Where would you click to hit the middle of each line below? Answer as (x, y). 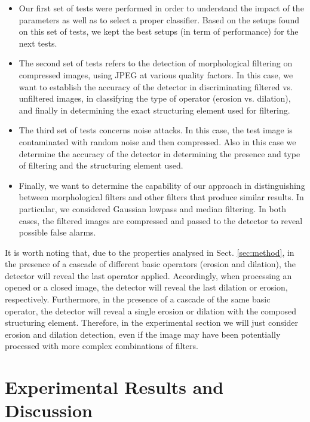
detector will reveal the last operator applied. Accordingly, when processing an (148, 275)
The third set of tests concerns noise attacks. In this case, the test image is (156, 130)
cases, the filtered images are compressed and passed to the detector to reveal (161, 220)
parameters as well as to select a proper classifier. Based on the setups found (159, 19)
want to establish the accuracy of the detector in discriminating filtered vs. (156, 86)
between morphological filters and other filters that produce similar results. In (161, 197)
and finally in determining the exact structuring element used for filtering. (154, 110)
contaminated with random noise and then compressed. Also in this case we (157, 141)
